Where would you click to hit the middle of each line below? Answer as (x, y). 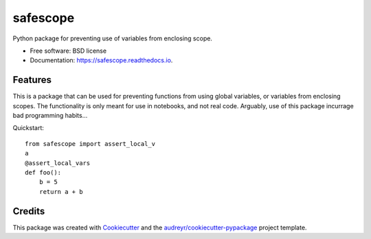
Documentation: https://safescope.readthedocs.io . (101, 60)
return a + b (61, 191)
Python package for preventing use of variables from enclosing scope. (113, 38)
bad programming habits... (50, 116)
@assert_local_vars (58, 163)
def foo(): (43, 172)
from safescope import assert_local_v (90, 143)
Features (32, 80)
